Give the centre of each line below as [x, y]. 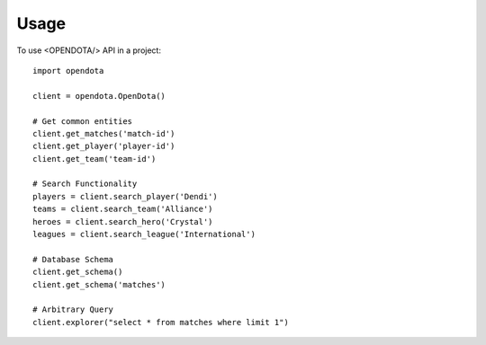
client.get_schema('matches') [99, 284]
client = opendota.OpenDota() [99, 96]
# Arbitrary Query [73, 310]
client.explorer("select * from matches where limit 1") [161, 322]
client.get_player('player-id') [104, 146]
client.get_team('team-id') [94, 159]
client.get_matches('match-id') [104, 133]
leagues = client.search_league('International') [144, 234]
